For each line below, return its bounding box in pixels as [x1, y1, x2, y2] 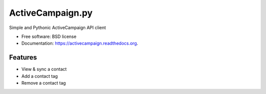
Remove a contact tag [21, 80, 66, 86]
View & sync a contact [21, 66, 67, 72]
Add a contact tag [21, 73, 58, 79]
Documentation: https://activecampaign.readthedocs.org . [21, 40, 138, 46]
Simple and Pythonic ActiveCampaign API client [9, 25, 106, 31]
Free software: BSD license [21, 33, 76, 39]
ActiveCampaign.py [9, 7, 93, 18]
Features [9, 53, 37, 62]
